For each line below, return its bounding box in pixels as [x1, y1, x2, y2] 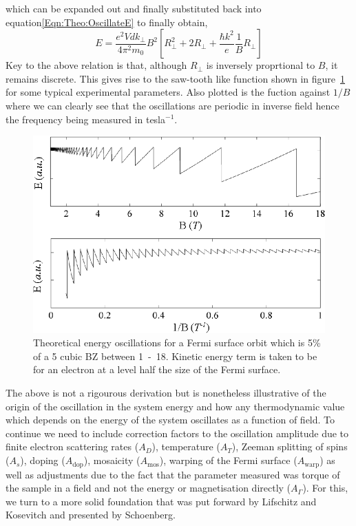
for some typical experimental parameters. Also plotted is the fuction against [6, 85, 331, 99]
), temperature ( [151, 439, 220, 454]
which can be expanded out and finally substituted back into [6, 1, 262, 15]
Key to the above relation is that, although [6, 58, 187, 72]
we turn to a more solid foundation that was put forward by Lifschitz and [6, 494, 317, 508]
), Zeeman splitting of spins [231, 439, 348, 454]
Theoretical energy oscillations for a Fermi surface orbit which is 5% [33, 335, 321, 350]
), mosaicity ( [83, 453, 140, 467]
